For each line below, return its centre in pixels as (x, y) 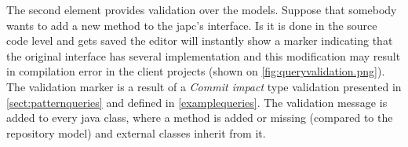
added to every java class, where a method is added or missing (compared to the (200, 118)
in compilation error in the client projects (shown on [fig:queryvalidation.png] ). (196, 71)
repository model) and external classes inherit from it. (136, 132)
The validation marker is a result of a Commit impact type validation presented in (204, 86)
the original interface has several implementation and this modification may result (204, 55)
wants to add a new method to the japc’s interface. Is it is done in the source (192, 25)
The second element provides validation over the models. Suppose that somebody (202, 9)
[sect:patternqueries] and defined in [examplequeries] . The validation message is (197, 102)
